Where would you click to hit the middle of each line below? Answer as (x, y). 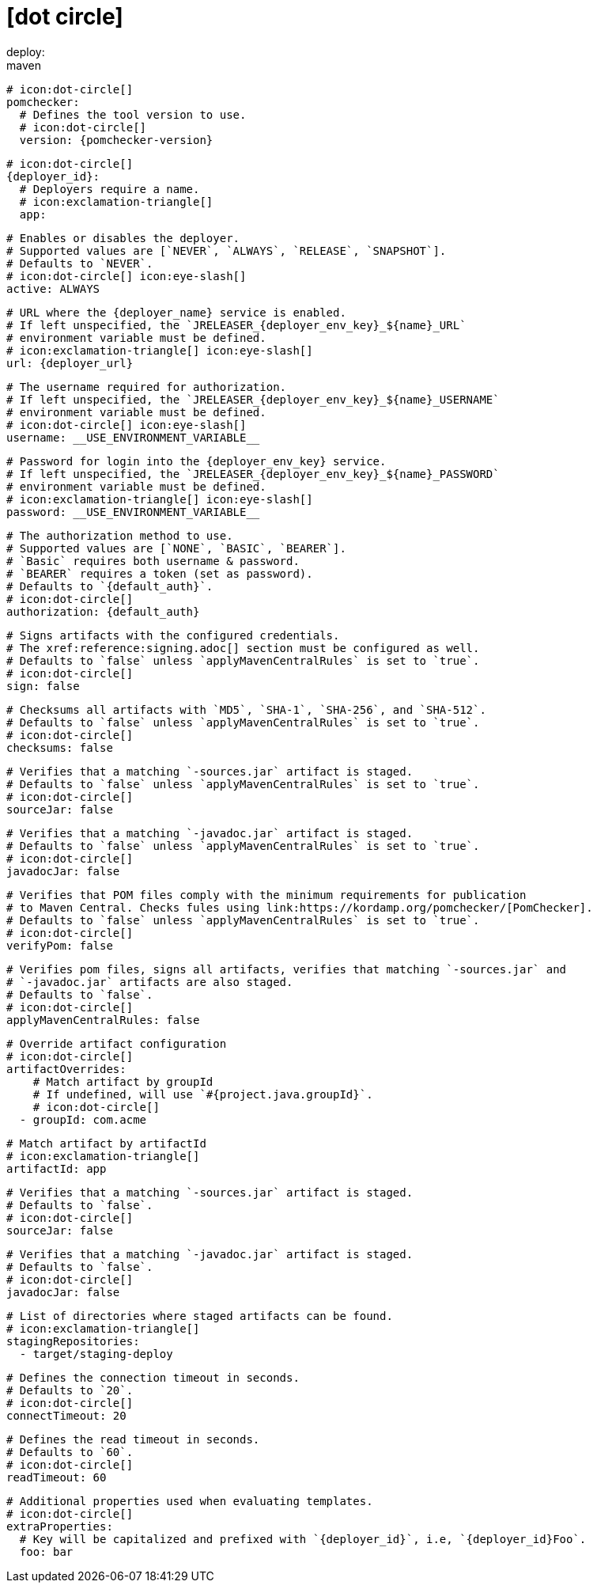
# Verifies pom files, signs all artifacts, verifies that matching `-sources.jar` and (287, 969)
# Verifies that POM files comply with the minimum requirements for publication (266, 895)
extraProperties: (60, 1526)
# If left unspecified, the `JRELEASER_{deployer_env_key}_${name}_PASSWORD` (253, 474)
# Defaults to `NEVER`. (80, 263)
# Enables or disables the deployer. (123, 238)
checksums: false (60, 747)
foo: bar (46, 1551)
